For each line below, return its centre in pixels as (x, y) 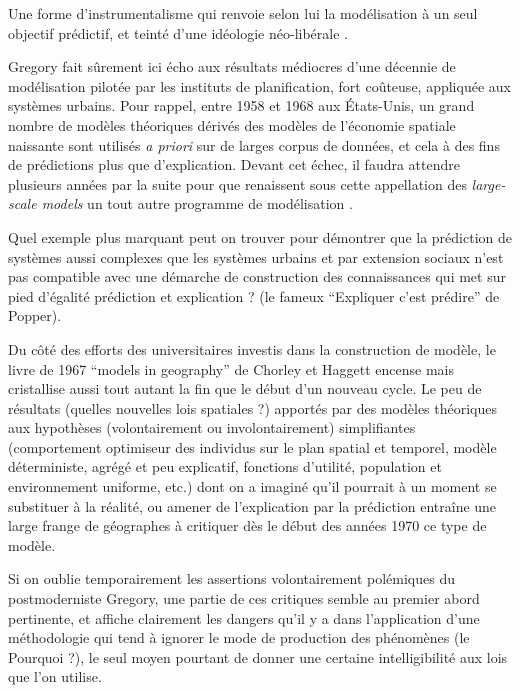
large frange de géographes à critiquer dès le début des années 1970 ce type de (247, 525)
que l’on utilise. (55, 676)
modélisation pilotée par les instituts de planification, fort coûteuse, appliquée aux (259, 85)
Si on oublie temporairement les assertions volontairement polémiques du (231, 578)
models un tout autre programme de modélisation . (197, 203)
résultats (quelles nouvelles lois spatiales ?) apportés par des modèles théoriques (253, 407)
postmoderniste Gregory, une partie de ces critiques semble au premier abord (244, 598)
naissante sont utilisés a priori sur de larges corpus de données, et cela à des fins (254, 144)
